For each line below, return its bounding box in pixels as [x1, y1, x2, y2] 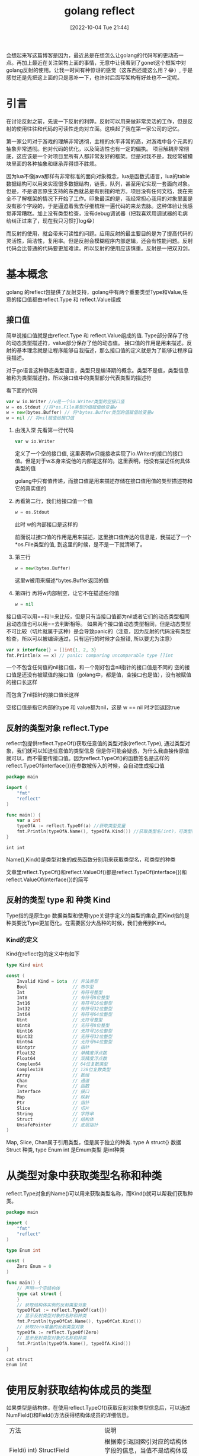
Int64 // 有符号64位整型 [17, 1011, 113, 1018]
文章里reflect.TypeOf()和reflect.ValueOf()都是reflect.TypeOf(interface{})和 [6, 868, 187, 875]
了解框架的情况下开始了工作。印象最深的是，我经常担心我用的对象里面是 [16, 195, 193, 202]
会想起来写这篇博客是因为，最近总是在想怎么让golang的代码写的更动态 [6, 52, 179, 59]
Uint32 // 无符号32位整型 [17, 1033, 113, 1040]
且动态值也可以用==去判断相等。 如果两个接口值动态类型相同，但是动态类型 [6, 620, 191, 627]
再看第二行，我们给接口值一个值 [14, 498, 93, 504]
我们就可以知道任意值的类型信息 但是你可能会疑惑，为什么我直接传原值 [16, 747, 190, 755]
